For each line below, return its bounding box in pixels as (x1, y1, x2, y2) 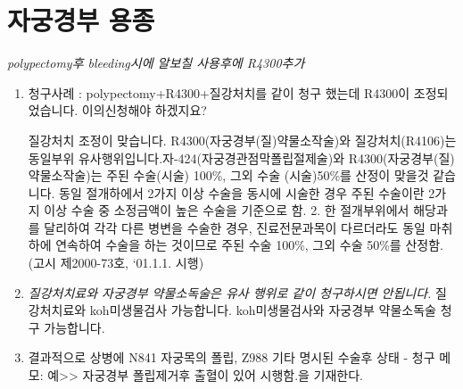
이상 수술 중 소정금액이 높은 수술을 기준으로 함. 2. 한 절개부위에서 (44, 201, 409, 219)
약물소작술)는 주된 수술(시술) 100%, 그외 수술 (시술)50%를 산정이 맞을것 (28, 166, 429, 185)
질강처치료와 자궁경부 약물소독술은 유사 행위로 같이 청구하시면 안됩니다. (28, 283, 432, 302)
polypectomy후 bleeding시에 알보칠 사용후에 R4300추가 (7, 54, 305, 72)
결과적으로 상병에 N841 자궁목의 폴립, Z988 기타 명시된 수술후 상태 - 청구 (28, 348, 435, 367)
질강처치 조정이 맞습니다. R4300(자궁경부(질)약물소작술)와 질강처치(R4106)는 (28, 130, 457, 149)
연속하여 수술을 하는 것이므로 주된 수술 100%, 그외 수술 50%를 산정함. (55, 236, 443, 254)
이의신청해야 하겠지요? (81, 101, 207, 120)
